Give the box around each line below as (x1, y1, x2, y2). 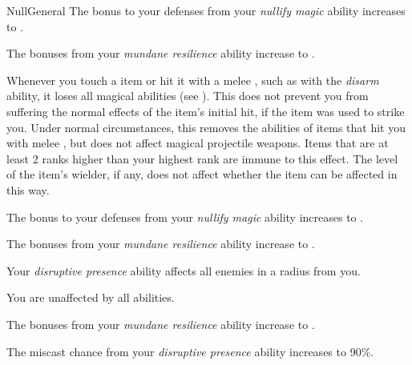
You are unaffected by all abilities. (6, 289, 175, 306)
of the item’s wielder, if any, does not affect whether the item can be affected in (6, 166, 398, 182)
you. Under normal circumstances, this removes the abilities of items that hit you (6, 118, 406, 135)
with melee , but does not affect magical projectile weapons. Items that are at (6, 134, 389, 151)
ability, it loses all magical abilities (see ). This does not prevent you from (6, 87, 369, 104)
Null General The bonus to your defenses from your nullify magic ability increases (6, 2, 406, 18)
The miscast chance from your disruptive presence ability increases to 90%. (6, 343, 374, 359)
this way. (6, 181, 50, 198)
